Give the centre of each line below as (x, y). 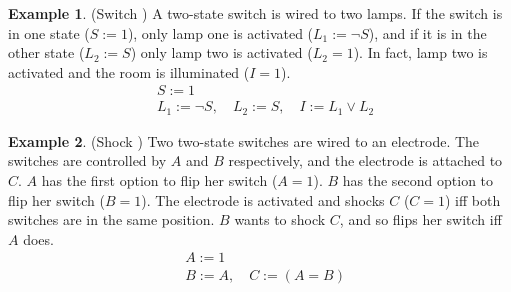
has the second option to (418, 180)
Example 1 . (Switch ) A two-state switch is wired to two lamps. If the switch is (255, 13)
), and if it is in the (427, 32)
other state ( (46, 52)
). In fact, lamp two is (420, 52)
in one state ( (49, 32)
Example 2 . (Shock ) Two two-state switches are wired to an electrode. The (244, 140)
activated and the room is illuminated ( (129, 71)
